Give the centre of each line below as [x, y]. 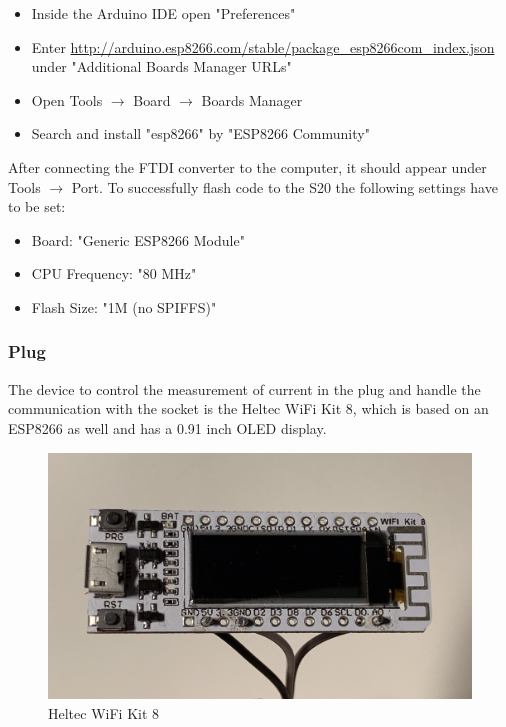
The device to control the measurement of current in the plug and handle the [244, 388]
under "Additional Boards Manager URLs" [161, 66]
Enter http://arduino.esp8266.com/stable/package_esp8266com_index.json [263, 46]
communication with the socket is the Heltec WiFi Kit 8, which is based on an [248, 408]
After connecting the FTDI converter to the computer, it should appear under [247, 166]
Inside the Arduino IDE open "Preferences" [163, 13]
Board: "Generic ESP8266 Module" [138, 239]
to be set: [37, 206]
